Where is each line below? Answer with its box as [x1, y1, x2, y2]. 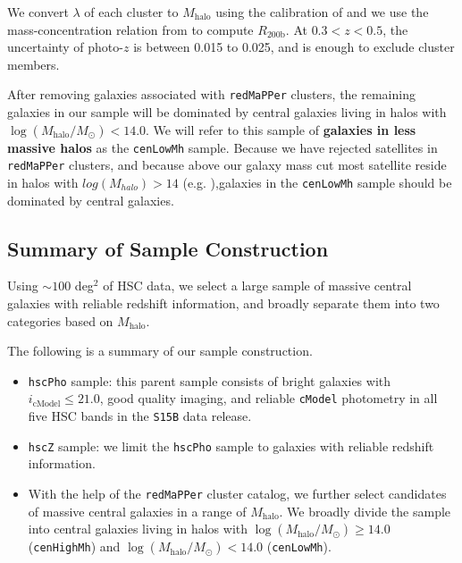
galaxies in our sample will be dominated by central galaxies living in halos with [7, 103, 447, 122]
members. [7, 55, 60, 73]
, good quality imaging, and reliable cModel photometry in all [99, 389, 438, 408]
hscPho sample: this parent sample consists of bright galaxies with [28, 371, 391, 390]
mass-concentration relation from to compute [7, 20, 254, 38]
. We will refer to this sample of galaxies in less [146, 120, 416, 139]
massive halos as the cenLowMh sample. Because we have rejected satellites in [7, 138, 438, 156]
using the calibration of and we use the [215, 3, 429, 21]
